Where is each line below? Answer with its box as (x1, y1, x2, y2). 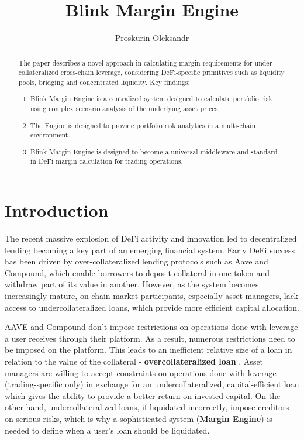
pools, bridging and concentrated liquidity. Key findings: (18, 77, 190, 87)
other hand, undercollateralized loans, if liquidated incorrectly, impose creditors (5, 401, 289, 413)
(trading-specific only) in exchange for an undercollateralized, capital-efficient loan (5, 378, 299, 390)
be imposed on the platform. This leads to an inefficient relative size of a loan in (5, 343, 292, 356)
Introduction (5, 198, 109, 222)
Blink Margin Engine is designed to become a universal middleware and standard (30, 146, 278, 156)
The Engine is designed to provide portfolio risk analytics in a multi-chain (30, 120, 256, 130)
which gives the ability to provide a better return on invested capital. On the (5, 389, 281, 401)
